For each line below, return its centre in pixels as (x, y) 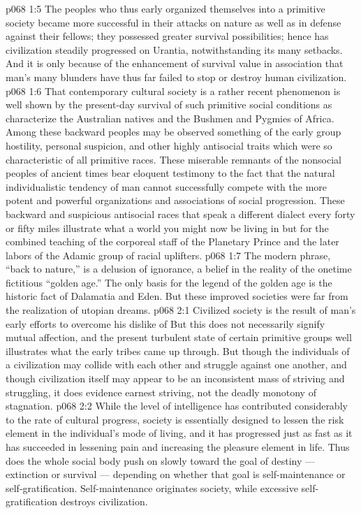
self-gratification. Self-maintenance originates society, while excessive (152, 487)
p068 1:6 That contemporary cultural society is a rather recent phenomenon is (173, 91)
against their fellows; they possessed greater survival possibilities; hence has (167, 36)
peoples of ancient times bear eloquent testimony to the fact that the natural (170, 173)
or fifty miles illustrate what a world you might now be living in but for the (167, 227)
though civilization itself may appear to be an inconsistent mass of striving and (175, 378)
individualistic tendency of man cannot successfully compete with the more (167, 186)
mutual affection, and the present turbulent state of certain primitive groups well (179, 337)
